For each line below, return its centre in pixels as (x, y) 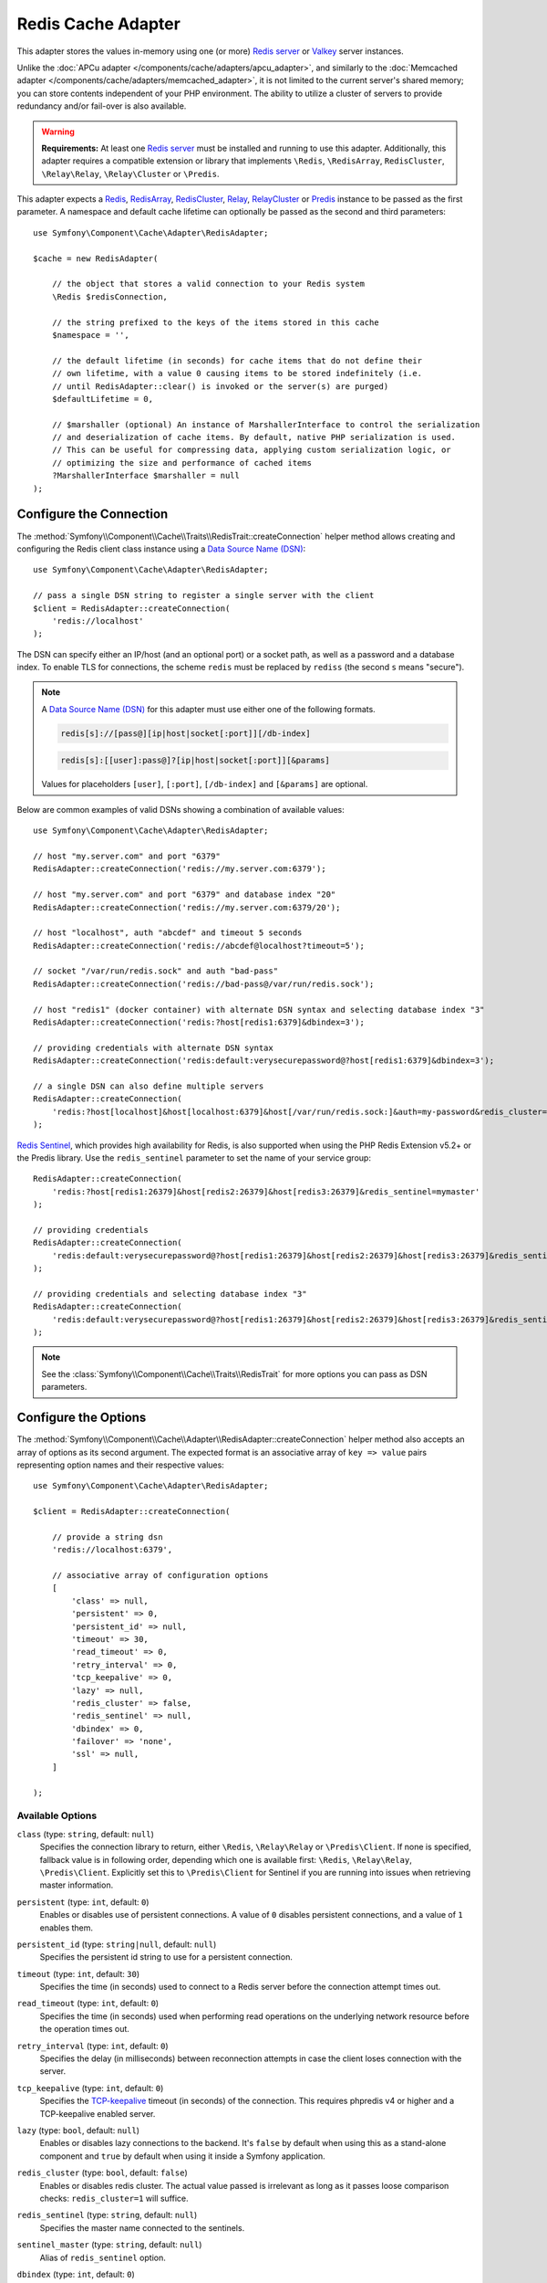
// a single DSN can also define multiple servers (149, 1086)
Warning (58, 132)
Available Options (57, 1815)
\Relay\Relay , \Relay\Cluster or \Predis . (130, 174)
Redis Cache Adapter (99, 24)
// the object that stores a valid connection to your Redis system (208, 284)
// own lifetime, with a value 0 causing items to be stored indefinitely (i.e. (237, 373)
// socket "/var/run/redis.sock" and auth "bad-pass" (155, 971)
